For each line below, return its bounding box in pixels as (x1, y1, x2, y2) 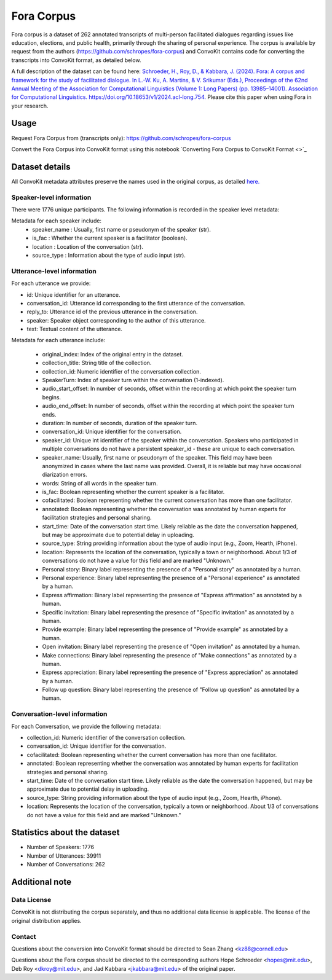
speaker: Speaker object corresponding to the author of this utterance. (26, 316, 206, 324)
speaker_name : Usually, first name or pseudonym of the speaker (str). (32, 225, 211, 233)
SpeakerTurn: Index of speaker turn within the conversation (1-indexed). (42, 377, 224, 384)
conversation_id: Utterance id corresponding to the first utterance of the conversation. (26, 299, 245, 307)
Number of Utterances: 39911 (26, 852, 101, 860)
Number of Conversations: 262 (26, 861, 106, 868)
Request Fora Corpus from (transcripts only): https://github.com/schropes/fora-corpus (11, 134, 231, 141)
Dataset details (11, 162, 71, 172)
